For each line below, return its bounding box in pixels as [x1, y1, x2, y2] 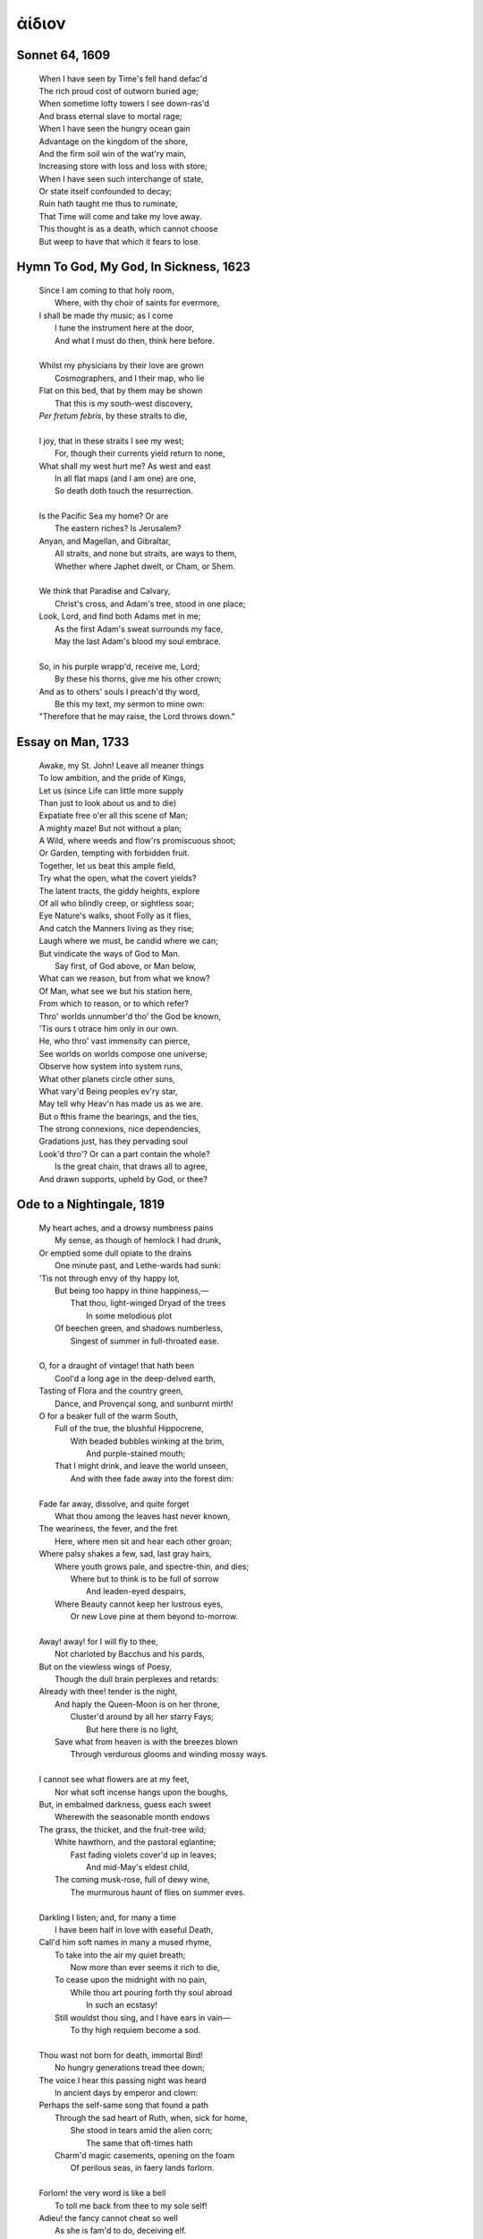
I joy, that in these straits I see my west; [38, 435, 184, 446]
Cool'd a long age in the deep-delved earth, [55, 1373, 216, 1384]
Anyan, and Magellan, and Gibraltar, [38, 536, 172, 546]
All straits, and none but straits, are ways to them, [55, 548, 237, 559]
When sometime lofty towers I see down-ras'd [38, 99, 210, 109]
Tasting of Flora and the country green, [38, 1385, 183, 1396]
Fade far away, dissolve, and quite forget [38, 1498, 190, 1509]
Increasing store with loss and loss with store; [38, 161, 208, 172]
